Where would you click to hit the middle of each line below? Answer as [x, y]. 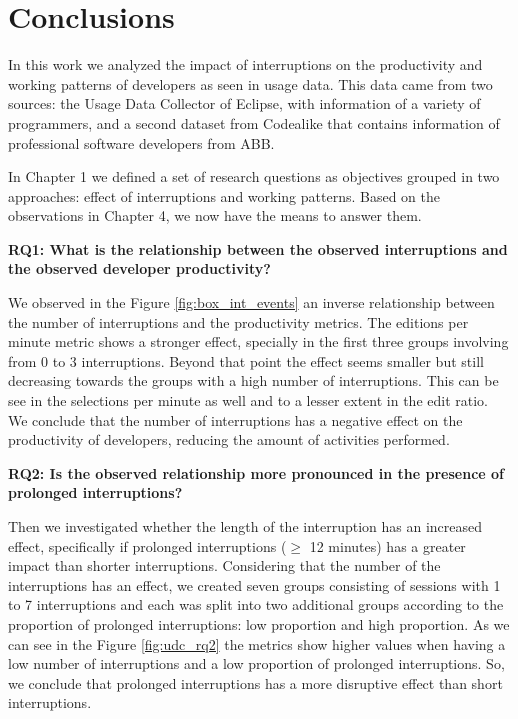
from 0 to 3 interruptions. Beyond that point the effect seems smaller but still [246, 360]
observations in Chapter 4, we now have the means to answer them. [215, 215]
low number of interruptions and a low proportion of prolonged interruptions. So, [256, 663]
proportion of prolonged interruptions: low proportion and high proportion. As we [259, 623]
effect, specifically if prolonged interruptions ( [147, 545]
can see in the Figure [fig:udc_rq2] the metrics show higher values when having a [257, 643]
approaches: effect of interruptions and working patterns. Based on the [224, 195]
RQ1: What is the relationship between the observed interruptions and [258, 248]
